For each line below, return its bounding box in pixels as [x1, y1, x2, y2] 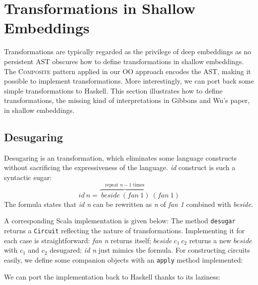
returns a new [189, 235, 232, 245]
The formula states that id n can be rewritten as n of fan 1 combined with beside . [4, 198, 253, 209]
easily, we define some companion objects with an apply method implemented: [4, 254, 243, 265]
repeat [105, 183, 119, 188]
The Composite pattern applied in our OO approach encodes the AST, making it [4, 66, 251, 76]
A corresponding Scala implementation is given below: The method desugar [4, 215, 236, 226]
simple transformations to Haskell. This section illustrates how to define [4, 85, 223, 95]
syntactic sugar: [4, 172, 52, 182]
